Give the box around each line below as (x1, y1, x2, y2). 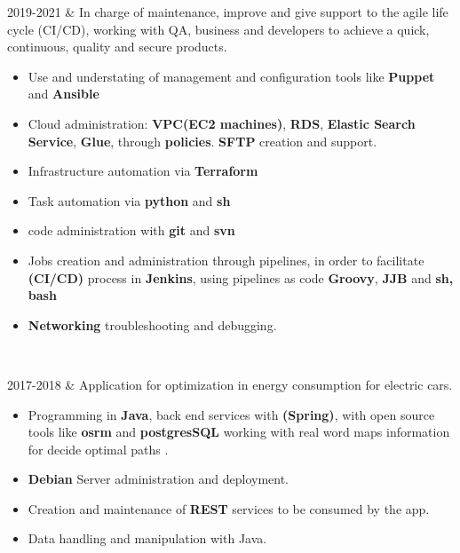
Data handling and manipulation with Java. (28, 529, 267, 548)
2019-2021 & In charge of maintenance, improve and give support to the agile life (7, 3, 448, 20)
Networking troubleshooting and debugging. (28, 315, 277, 334)
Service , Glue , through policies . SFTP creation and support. (28, 131, 377, 150)
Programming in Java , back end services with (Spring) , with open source (28, 405, 435, 423)
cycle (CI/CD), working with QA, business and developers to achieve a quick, (7, 20, 430, 38)
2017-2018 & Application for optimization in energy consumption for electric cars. (7, 375, 453, 393)
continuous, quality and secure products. (7, 37, 227, 56)
